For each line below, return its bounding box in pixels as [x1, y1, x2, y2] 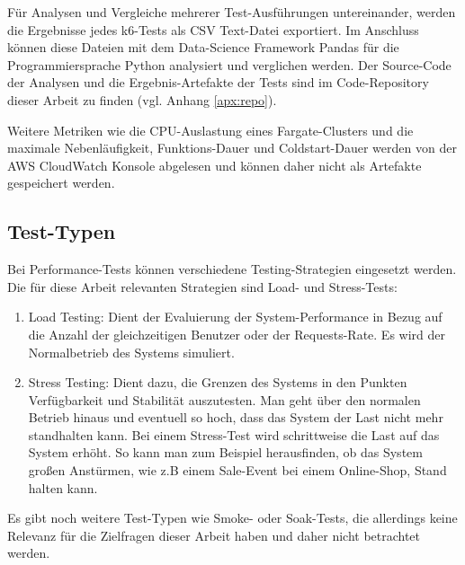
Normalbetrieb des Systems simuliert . [28, 342, 235, 361]
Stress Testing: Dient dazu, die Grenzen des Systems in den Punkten [28, 373, 407, 392]
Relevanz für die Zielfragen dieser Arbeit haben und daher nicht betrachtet [7, 525, 421, 544]
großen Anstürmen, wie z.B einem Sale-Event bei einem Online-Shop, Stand [28, 461, 447, 480]
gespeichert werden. [7, 173, 115, 192]
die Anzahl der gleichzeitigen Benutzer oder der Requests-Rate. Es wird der [28, 324, 445, 343]
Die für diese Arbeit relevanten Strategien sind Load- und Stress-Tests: [7, 277, 398, 296]
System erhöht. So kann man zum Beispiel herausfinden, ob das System [28, 443, 423, 462]
